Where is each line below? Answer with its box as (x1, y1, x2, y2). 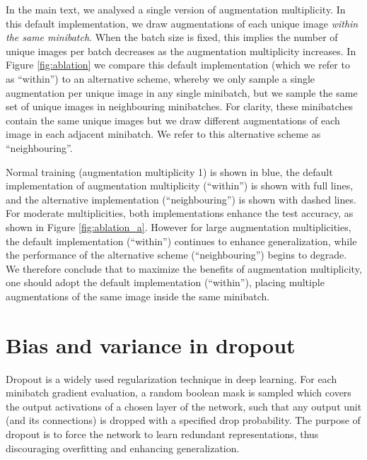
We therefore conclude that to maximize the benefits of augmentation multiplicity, (6, 261, 362, 276)
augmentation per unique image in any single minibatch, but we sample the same (6, 85, 358, 100)
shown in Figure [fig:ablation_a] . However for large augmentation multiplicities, (6, 219, 351, 234)
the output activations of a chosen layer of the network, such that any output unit (6, 399, 362, 413)
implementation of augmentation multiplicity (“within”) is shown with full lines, (6, 178, 354, 193)
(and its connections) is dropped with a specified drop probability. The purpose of (6, 413, 361, 427)
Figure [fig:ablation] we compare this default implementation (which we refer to (6, 57, 350, 72)
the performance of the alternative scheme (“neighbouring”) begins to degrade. (6, 247, 347, 262)
